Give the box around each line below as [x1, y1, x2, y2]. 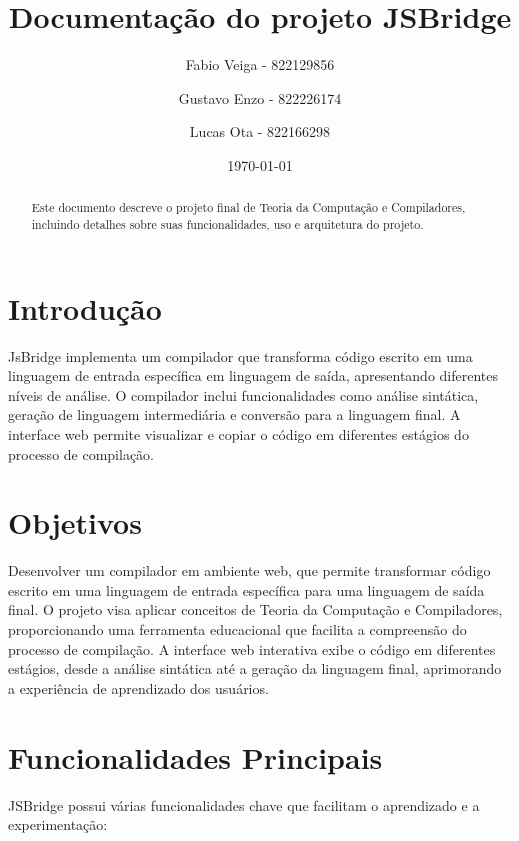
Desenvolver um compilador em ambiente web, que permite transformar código [8, 560, 491, 581]
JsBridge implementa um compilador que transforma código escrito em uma [8, 345, 473, 366]
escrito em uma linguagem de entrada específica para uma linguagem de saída [8, 579, 485, 600]
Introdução [8, 287, 162, 328]
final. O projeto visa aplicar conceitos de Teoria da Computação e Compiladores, [8, 599, 503, 620]
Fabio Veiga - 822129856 [185, 54, 335, 75]
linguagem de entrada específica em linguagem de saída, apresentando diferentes [8, 365, 499, 386]
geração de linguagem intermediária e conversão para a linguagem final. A [8, 404, 461, 425]
